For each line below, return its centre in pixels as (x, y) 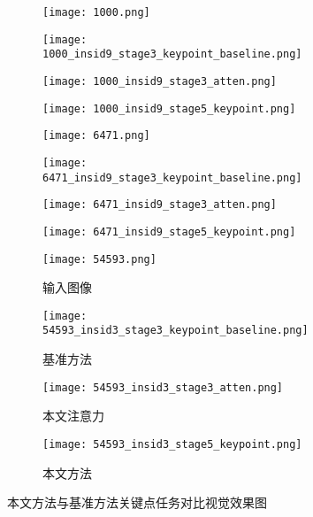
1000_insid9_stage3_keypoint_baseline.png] (172, 54)
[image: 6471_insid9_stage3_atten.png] (160, 205)
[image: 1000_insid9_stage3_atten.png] (160, 81)
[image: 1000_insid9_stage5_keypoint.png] (169, 108)
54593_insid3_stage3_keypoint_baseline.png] (176, 331)
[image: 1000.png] (96, 12)
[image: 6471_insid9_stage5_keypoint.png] (169, 231)
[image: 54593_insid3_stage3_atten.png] (163, 387)
